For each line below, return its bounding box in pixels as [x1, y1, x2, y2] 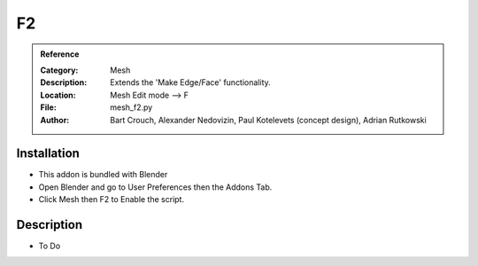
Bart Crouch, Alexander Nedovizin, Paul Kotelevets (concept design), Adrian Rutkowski [110, 114, 427, 125]
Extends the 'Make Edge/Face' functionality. [110, 77, 272, 88]
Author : [40, 114, 70, 125]
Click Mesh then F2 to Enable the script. [38, 194, 185, 205]
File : [40, 102, 57, 113]
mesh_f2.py [110, 102, 153, 113]
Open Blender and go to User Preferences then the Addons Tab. [38, 182, 273, 192]
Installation [16, 146, 80, 161]
